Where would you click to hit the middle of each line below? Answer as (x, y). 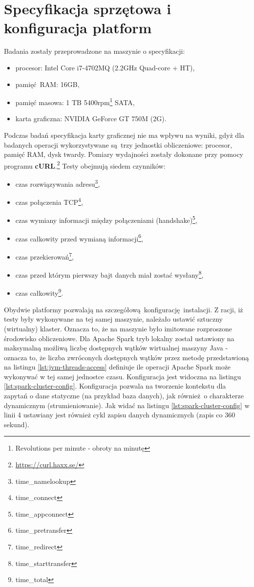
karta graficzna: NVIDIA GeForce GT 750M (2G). (91, 119)
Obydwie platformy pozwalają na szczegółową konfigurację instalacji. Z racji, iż (124, 309)
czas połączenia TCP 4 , (49, 201)
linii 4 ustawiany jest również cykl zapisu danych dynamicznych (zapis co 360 (120, 415)
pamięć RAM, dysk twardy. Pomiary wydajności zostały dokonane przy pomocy (124, 154)
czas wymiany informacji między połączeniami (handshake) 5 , (106, 219)
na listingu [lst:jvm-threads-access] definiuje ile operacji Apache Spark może (117, 367)
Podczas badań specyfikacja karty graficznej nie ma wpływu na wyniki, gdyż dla (124, 135)
